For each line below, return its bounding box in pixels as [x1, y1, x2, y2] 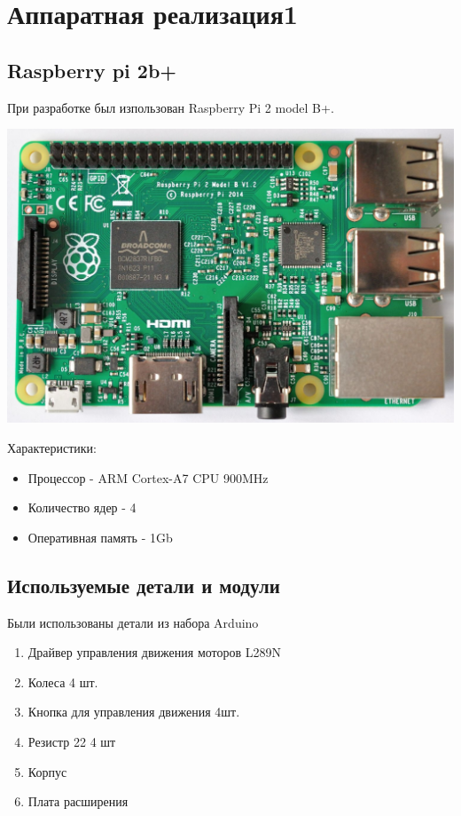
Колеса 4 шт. [27, 672, 98, 691]
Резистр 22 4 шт [27, 732, 116, 750]
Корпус [27, 762, 67, 780]
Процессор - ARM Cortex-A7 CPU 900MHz [27, 468, 269, 487]
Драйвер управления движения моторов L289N [27, 643, 282, 662]
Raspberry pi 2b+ [7, 56, 177, 83]
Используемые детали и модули [7, 571, 280, 598]
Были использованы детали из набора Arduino [7, 613, 259, 631]
